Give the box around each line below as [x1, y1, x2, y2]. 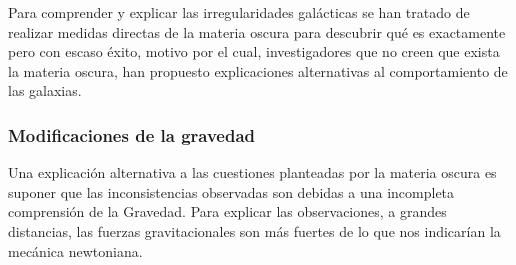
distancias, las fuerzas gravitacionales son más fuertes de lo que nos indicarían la [8, 220, 501, 241]
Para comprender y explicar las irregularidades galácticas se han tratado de [8, 2, 470, 22]
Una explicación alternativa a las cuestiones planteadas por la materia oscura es [8, 162, 497, 183]
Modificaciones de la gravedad [8, 122, 256, 147]
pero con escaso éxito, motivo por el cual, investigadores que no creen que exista [8, 41, 500, 62]
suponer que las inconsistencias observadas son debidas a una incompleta [8, 181, 455, 202]
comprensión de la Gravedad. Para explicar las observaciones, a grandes [8, 201, 447, 222]
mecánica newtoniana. [8, 240, 143, 261]
